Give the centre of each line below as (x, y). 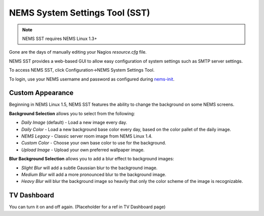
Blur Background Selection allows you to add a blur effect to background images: (92, 159)
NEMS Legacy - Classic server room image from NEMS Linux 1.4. (87, 136)
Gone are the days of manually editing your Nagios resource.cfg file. (78, 52)
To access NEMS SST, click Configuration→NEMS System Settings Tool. (82, 70)
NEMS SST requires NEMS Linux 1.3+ (60, 39)
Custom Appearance (41, 93)
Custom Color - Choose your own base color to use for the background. (94, 143)
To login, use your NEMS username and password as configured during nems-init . (92, 79)
